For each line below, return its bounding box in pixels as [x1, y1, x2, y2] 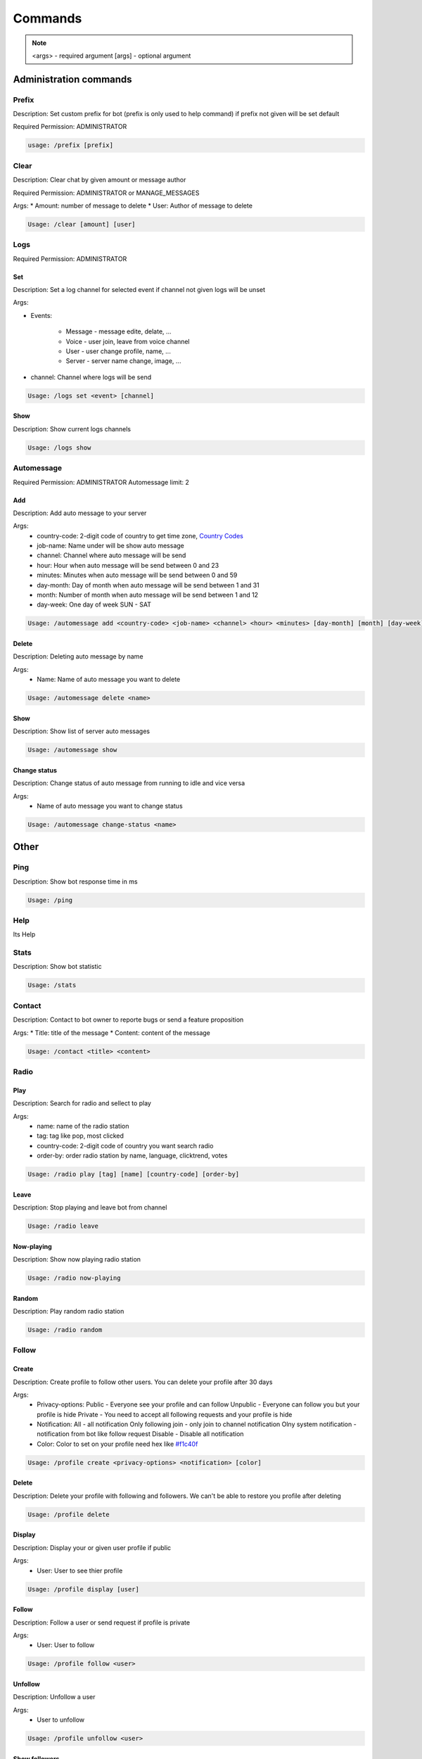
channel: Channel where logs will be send [30, 373, 151, 381]
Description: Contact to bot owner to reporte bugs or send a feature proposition [13, 1015, 244, 1024]
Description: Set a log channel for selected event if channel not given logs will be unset [13, 286, 266, 294]
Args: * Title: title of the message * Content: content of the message [13, 1028, 211, 1037]
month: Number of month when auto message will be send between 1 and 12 [37, 591, 259, 599]
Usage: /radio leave [27, 1222, 98, 1231]
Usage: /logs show [27, 443, 91, 452]
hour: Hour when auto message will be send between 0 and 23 [37, 561, 219, 569]
